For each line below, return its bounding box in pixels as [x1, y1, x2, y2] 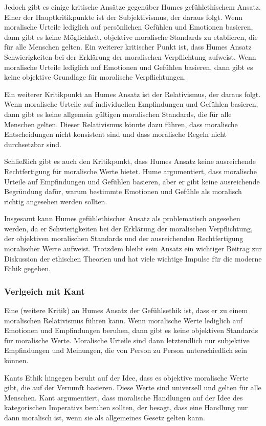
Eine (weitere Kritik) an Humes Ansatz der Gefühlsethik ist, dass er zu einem [4, 305, 248, 316]
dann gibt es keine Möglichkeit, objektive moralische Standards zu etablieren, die [4, 31, 258, 42]
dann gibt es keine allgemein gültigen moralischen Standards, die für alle [4, 108, 232, 119]
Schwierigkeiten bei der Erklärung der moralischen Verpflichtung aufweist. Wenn [4, 51, 256, 62]
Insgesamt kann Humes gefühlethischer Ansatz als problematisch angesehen [4, 213, 240, 224]
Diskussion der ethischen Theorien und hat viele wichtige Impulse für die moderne [4, 253, 262, 264]
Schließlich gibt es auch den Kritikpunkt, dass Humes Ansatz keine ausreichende [4, 156, 256, 167]
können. [4, 355, 29, 366]
